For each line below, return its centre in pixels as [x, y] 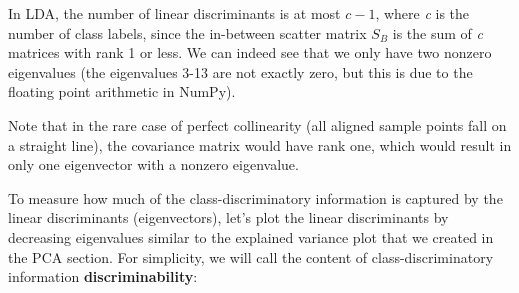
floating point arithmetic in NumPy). [122, 91]
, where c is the [422, 13]
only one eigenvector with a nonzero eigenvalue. [153, 164]
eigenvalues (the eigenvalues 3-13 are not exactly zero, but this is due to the [240, 71]
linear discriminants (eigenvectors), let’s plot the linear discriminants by [228, 217]
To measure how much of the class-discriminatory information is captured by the [255, 197]
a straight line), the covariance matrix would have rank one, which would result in [260, 144]
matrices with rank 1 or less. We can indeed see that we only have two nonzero [250, 52]
